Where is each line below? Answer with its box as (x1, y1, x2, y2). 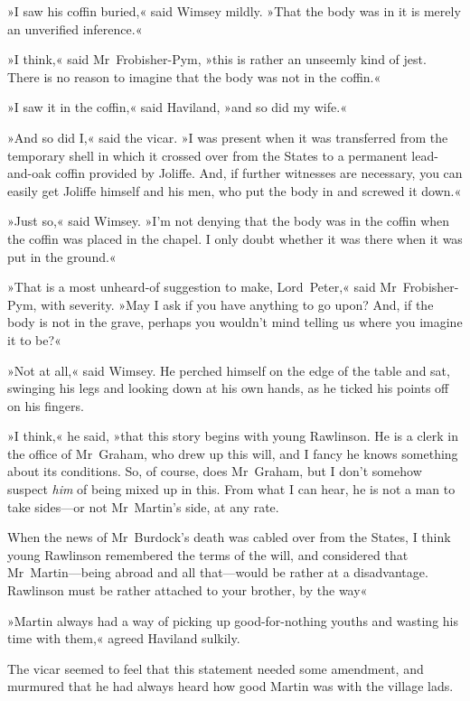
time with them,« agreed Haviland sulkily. (7, 629, 240, 648)
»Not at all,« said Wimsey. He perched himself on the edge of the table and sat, (7, 360, 450, 379)
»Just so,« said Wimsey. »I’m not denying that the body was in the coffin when (7, 211, 450, 230)
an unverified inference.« (7, 19, 143, 38)
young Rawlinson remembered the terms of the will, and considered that (7, 545, 409, 564)
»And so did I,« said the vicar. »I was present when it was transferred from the (7, 127, 448, 146)
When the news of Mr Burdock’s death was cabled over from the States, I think (7, 528, 451, 547)
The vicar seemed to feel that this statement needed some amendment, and (7, 659, 424, 678)
